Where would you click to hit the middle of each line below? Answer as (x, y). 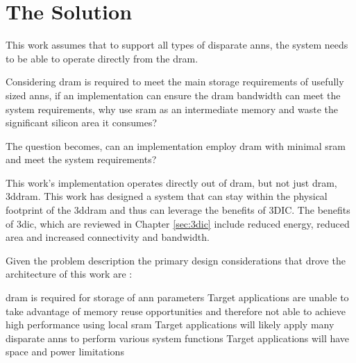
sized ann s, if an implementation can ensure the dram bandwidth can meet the (173, 95)
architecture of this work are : (69, 274)
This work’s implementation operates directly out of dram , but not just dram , (171, 182)
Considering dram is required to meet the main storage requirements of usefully (175, 82)
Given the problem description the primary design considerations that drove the (176, 260)
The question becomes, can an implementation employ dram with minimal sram (176, 145)
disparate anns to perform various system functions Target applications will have (178, 338)
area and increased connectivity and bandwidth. (108, 237)
